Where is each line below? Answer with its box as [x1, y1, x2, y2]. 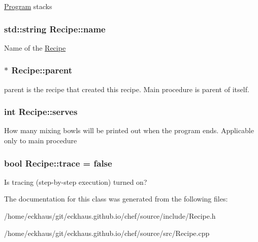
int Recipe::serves [4, 105, 78, 118]
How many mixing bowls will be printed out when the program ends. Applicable [4, 125, 254, 136]
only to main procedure [4, 135, 77, 146]
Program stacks [4, 1, 52, 11]
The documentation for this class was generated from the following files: [4, 193, 228, 204]
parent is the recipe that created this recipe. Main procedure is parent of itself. [4, 84, 249, 94]
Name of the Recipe [4, 42, 66, 53]
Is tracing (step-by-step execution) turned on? [4, 176, 147, 187]
